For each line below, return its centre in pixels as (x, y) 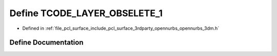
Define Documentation (46, 43)
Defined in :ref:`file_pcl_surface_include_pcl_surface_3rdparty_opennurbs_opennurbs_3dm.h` (121, 28)
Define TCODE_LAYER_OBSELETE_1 (86, 13)
